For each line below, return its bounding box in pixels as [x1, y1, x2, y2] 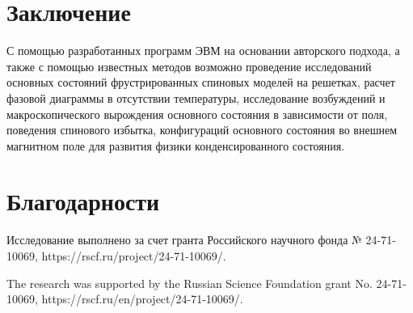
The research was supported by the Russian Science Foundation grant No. [6, 274, 373, 291]
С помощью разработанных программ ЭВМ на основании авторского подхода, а [6, 42, 400, 59]
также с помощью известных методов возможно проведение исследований [6, 57, 372, 74]
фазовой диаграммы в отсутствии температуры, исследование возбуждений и [6, 89, 386, 106]
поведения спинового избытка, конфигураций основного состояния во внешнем [6, 121, 398, 138]
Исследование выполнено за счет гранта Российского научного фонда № [6, 231, 362, 248]
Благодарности [6, 184, 160, 218]
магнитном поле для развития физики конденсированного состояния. [6, 137, 345, 154]
